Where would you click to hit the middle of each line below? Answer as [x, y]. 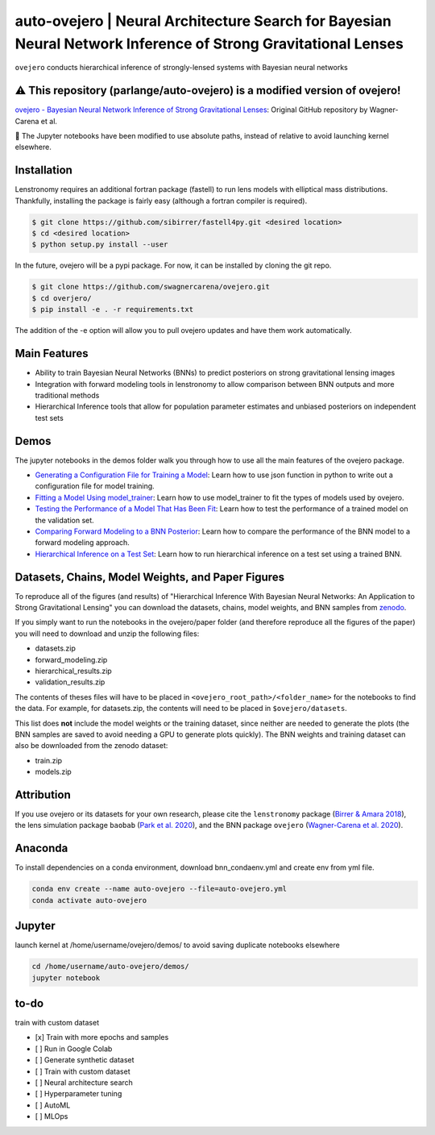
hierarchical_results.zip [73, 671]
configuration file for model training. [95, 486]
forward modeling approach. [83, 543]
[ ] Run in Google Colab [74, 1049]
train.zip [49, 760]
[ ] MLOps [52, 1116]
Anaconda [41, 848]
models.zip [53, 772]
